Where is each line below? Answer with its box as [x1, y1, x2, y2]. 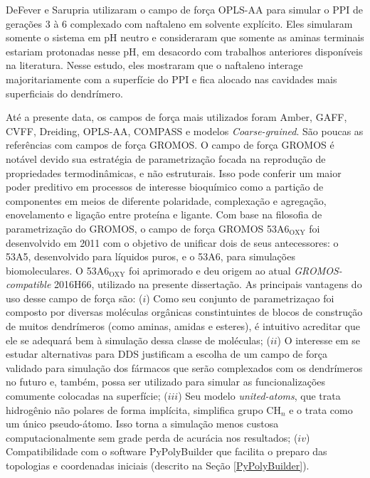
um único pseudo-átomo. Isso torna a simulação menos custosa [6, 416, 279, 431]
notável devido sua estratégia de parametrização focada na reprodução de [6, 151, 326, 166]
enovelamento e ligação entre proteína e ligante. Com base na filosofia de [6, 207, 322, 222]
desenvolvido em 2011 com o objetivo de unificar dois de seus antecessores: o [6, 235, 339, 250]
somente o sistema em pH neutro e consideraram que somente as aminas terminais [6, 30, 364, 45]
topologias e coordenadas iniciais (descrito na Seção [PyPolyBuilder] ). [6, 458, 310, 472]
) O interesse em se [277, 332, 361, 347]
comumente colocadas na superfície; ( [6, 388, 168, 403]
